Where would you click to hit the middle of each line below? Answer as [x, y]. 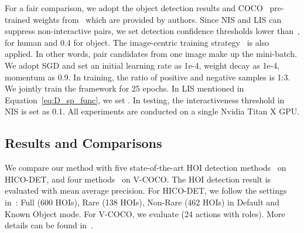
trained [18, 19]
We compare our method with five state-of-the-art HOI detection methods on [146, 168]
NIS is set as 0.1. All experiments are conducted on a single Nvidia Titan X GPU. [152, 111]
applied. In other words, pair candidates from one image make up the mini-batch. [151, 54]
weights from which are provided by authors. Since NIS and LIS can [157, 19]
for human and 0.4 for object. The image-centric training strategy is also [137, 42]
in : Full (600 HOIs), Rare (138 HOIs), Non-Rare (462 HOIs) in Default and [142, 202]
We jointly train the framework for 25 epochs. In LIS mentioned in [124, 88]
